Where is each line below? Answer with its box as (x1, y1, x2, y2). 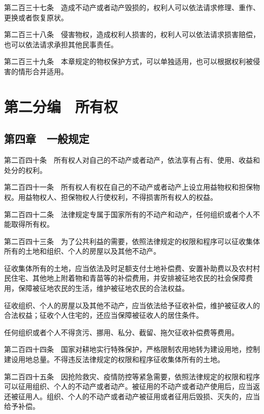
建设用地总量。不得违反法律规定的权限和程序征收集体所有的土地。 (4, 354, 224, 365)
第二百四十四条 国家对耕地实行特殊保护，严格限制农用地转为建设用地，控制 (4, 344, 260, 354)
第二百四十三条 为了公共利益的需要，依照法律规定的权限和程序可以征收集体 (4, 235, 260, 246)
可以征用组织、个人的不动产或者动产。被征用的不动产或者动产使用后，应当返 (4, 381, 260, 392)
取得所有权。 (11, 219, 54, 229)
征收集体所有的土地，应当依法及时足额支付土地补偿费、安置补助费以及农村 (4, 262, 253, 273)
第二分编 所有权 (4, 96, 118, 116)
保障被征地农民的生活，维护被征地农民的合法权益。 (18, 283, 189, 293)
